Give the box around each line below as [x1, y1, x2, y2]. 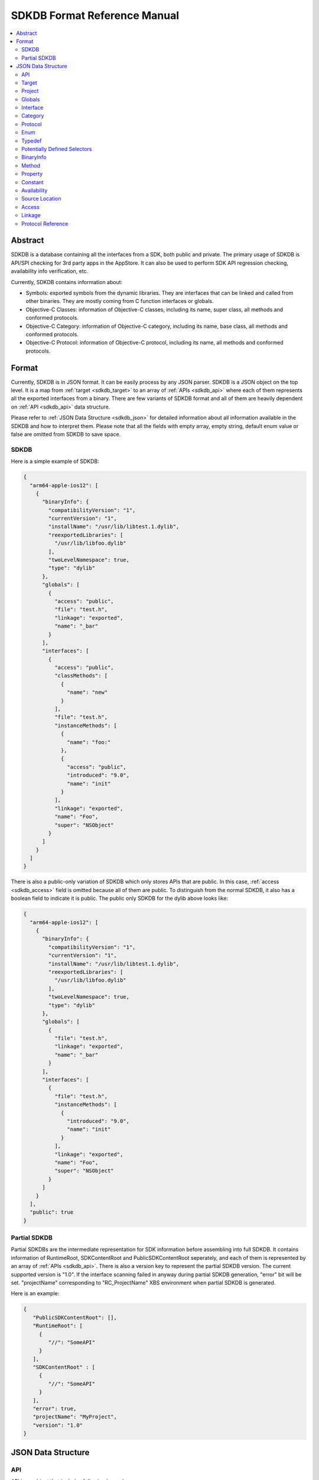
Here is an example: [11, 1290, 60, 1297]
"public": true [30, 1209, 74, 1216]
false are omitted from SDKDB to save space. [11, 430, 121, 437]
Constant [21, 178, 44, 186]
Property [21, 170, 43, 178]
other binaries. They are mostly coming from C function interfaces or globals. [25, 298, 214, 305]
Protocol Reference [21, 220, 69, 227]
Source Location [21, 195, 61, 202]
